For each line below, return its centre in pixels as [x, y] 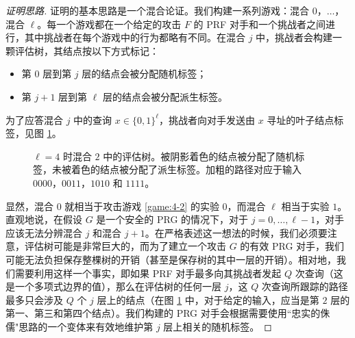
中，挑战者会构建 [294, 37]
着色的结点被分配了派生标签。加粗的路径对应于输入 [186, 169]
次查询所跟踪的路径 [305, 286]
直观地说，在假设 [44, 219]
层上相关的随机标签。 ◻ [218, 326]
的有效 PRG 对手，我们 [292, 246]
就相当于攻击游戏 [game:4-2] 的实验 [142, 206]
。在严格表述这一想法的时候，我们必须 [231, 232]
